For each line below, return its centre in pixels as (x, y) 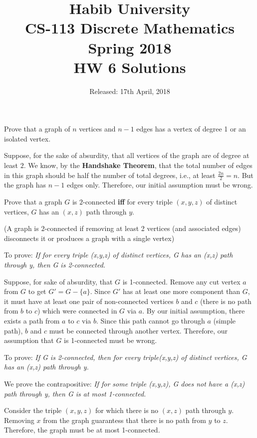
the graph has (25, 185)
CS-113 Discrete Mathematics (130, 28)
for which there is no (127, 410)
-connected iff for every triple (128, 202)
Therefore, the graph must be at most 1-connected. (82, 430)
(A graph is (21, 228)
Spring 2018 (130, 47)
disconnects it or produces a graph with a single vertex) (89, 238)
